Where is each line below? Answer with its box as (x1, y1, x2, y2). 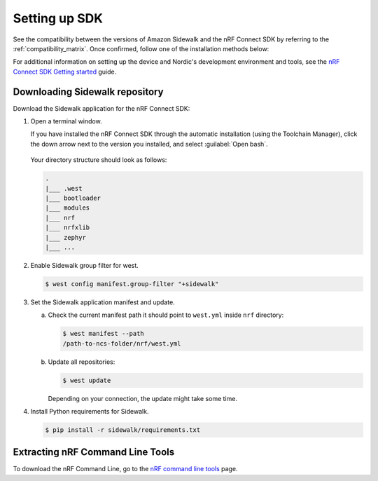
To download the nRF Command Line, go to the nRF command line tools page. (13, 465, 238, 473)
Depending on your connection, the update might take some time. (48, 394, 238, 402)
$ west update (62, 376, 111, 384)
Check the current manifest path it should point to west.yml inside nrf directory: (48, 311, 284, 319)
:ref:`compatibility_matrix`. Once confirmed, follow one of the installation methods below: (13, 44, 269, 53)
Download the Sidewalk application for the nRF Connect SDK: (13, 104, 190, 112)
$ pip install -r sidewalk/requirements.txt (45, 426, 201, 434)
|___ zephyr (45, 233, 87, 241)
